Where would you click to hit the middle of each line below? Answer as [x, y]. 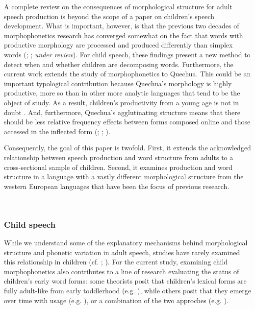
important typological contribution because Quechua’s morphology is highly [118, 83]
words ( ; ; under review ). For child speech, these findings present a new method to [127, 54]
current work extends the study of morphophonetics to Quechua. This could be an [127, 74]
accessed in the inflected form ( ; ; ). [57, 131]
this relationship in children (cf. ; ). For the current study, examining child [116, 262]
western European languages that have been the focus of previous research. [117, 186]
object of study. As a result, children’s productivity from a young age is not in [121, 102]
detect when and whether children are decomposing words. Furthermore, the [119, 64]
